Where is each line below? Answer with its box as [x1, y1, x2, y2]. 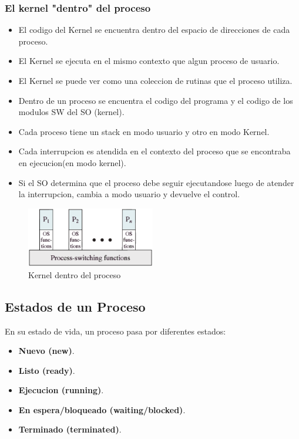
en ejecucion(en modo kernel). [18, 156, 126, 168]
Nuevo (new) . [18, 345, 75, 357]
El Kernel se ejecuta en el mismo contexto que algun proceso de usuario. [18, 55, 280, 67]
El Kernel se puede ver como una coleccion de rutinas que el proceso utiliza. [18, 75, 293, 86]
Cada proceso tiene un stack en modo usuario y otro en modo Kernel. [18, 125, 270, 137]
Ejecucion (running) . [18, 384, 104, 396]
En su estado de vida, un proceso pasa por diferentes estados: [5, 325, 226, 337]
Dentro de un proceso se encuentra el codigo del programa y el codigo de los [18, 94, 293, 106]
